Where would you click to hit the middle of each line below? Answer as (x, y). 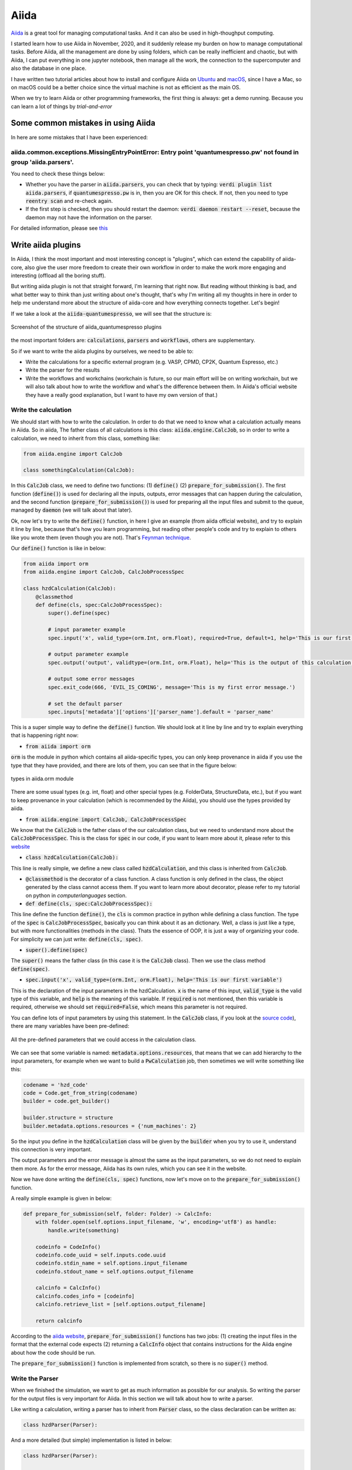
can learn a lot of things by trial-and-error (62, 106)
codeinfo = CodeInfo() (68, 1247)
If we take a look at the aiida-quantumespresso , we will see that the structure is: (111, 313)
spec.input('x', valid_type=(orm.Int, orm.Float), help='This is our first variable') (154, 980)
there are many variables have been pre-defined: (70, 1026)
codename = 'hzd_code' (56, 1085)
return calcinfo (59, 1321)
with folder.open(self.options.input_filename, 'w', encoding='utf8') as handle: (156, 1222)
